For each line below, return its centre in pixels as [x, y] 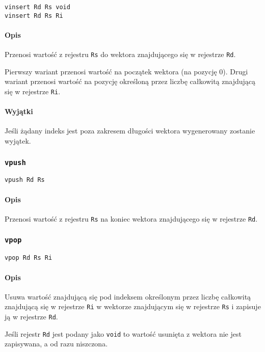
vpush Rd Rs [25, 180]
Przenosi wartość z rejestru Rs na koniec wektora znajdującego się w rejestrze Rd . [131, 218]
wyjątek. [18, 141]
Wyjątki [19, 111]
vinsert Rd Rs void [37, 7]
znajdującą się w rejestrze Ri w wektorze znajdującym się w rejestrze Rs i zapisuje [133, 306]
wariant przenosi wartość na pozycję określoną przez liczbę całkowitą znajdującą [130, 81]
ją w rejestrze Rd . [31, 316]
